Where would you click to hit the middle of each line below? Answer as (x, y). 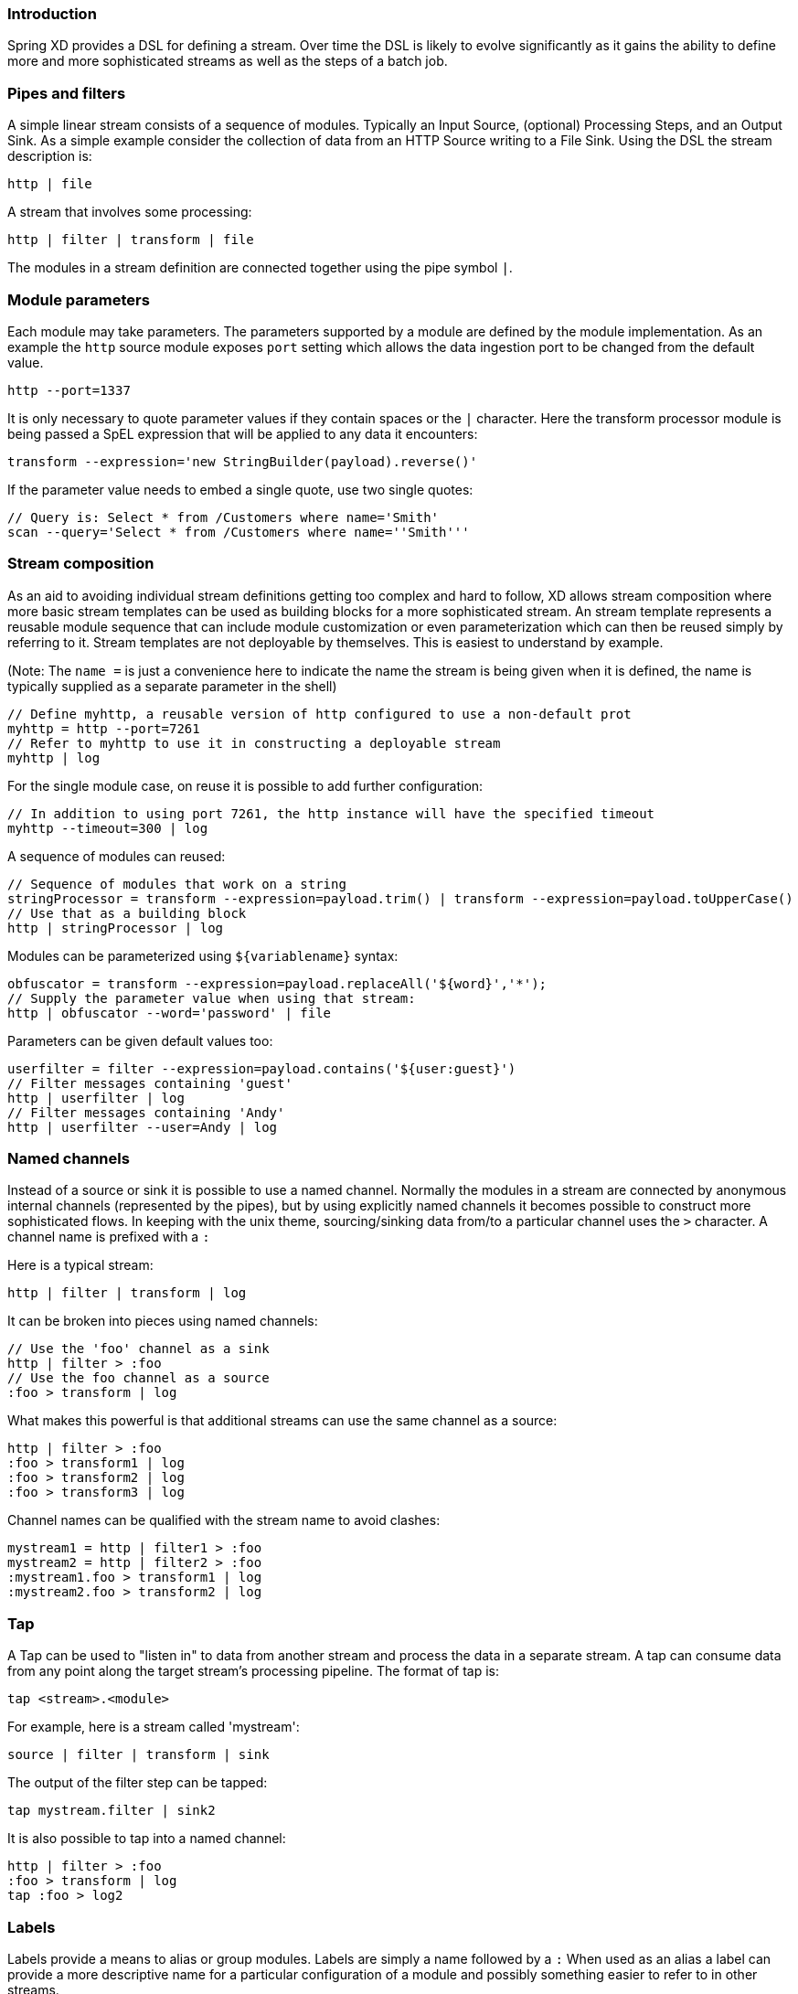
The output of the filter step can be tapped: (138, 1783)
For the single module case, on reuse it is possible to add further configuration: (245, 785)
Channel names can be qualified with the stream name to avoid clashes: (224, 1520)
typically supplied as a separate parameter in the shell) (172, 686)
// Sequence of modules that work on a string (177, 884)
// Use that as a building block (127, 913)
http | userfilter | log (96, 1098)
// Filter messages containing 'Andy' (146, 1112)
